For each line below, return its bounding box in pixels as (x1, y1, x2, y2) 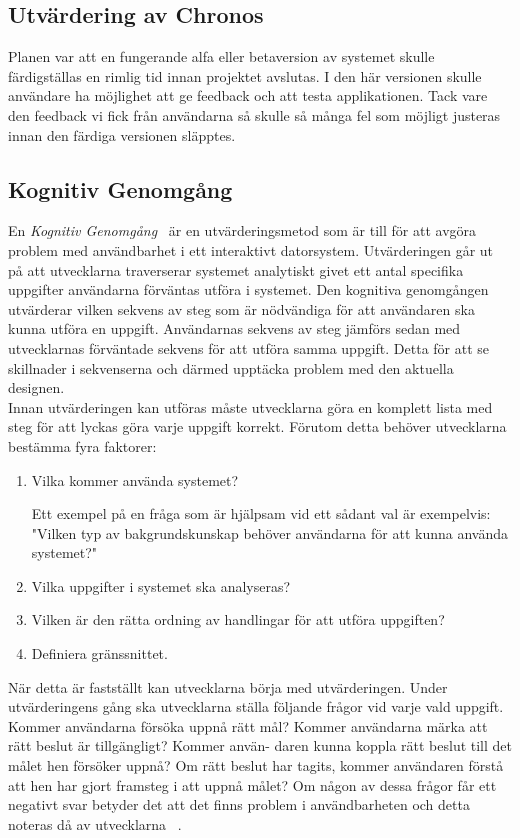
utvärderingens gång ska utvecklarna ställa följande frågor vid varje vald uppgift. (8, 696, 504, 717)
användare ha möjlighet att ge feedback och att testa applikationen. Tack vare (8, 85, 488, 106)
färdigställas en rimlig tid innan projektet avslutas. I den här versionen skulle (8, 65, 482, 86)
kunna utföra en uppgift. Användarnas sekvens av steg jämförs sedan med (8, 318, 461, 339)
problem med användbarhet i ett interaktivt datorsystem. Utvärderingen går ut (8, 239, 494, 260)
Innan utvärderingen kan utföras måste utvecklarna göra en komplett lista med (8, 396, 493, 417)
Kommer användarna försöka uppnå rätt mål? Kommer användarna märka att (8, 715, 488, 736)
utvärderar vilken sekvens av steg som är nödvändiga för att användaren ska (8, 298, 475, 319)
